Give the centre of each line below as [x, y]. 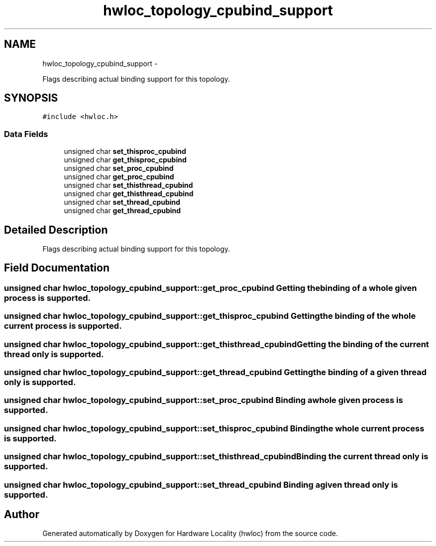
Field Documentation [57, 268]
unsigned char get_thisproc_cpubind [125, 160]
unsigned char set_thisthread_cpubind [128, 185]
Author [22, 514]
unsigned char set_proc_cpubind [119, 168]
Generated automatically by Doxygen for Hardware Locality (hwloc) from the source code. [190, 534]
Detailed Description [56, 230]
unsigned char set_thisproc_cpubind [125, 151]
